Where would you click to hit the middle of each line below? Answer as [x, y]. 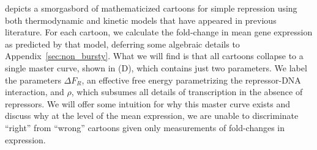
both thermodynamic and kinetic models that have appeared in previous [141, 20]
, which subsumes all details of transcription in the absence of [187, 92]
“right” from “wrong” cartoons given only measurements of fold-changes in [145, 127]
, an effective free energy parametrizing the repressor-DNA [191, 80]
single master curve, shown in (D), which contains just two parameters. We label [156, 67]
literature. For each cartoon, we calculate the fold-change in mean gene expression [159, 32]
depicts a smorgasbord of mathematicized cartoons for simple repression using [151, 8]
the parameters [33, 80]
